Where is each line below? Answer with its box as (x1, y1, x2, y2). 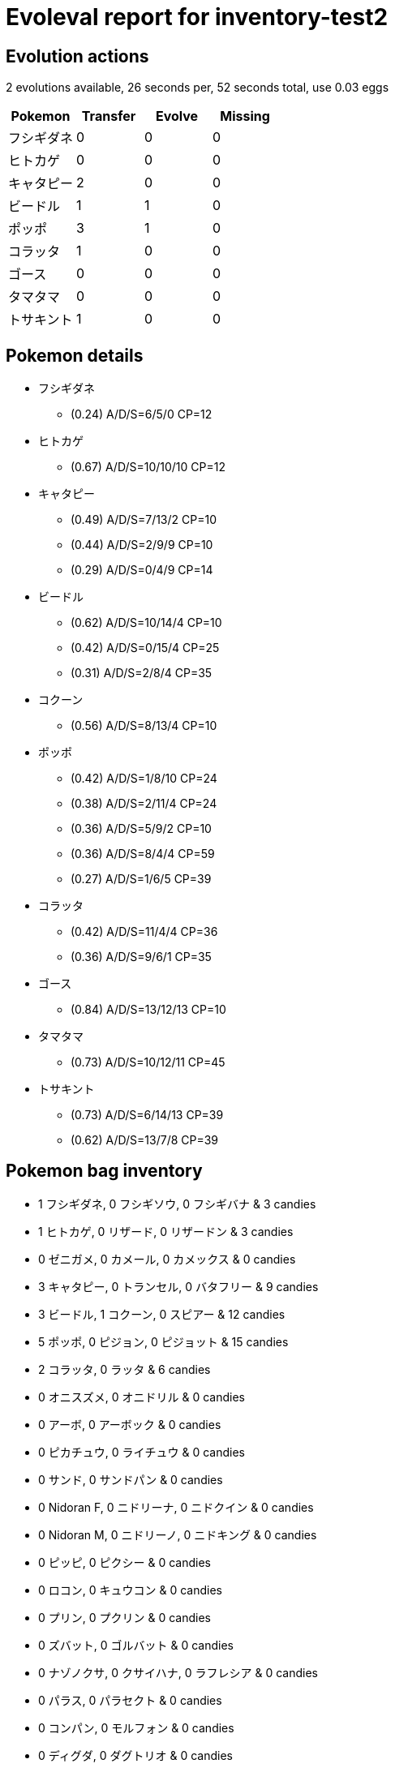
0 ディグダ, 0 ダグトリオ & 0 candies (38, 1748, 233, 1762)
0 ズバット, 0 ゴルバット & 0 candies (38, 1637, 234, 1652)
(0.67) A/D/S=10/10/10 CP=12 (71, 460, 225, 474)
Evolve (155, 108, 199, 125)
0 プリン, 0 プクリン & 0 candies (38, 1610, 211, 1624)
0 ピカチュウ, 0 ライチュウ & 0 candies (38, 1444, 245, 1459)
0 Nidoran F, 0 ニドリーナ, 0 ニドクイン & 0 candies (38, 1500, 314, 1514)
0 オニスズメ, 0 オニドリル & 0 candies (38, 1389, 245, 1404)
